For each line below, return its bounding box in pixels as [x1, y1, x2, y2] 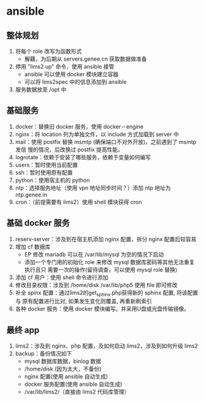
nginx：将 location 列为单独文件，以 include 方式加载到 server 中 [15, 130, 179, 138]
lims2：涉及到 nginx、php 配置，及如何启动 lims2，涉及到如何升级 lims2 [15, 342, 198, 350]
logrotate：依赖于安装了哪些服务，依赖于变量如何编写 [15, 153, 151, 160]
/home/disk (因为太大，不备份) [24, 365, 102, 373]
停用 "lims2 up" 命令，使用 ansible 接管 [15, 63, 115, 70]
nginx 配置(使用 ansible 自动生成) [24, 373, 108, 380]
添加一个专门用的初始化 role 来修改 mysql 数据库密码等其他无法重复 [24, 258, 195, 266]
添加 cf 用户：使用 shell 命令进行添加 [15, 274, 108, 281]
